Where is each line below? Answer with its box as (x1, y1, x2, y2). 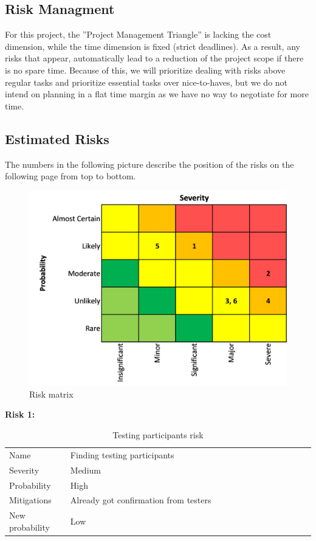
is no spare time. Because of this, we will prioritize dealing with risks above (5, 63, 286, 76)
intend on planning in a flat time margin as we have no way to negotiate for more (5, 88, 309, 100)
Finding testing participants (70, 448, 174, 461)
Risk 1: (5, 408, 35, 421)
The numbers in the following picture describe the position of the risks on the (5, 157, 294, 170)
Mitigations (9, 494, 52, 506)
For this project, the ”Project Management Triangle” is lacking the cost (5, 28, 272, 41)
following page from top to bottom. (5, 170, 136, 182)
